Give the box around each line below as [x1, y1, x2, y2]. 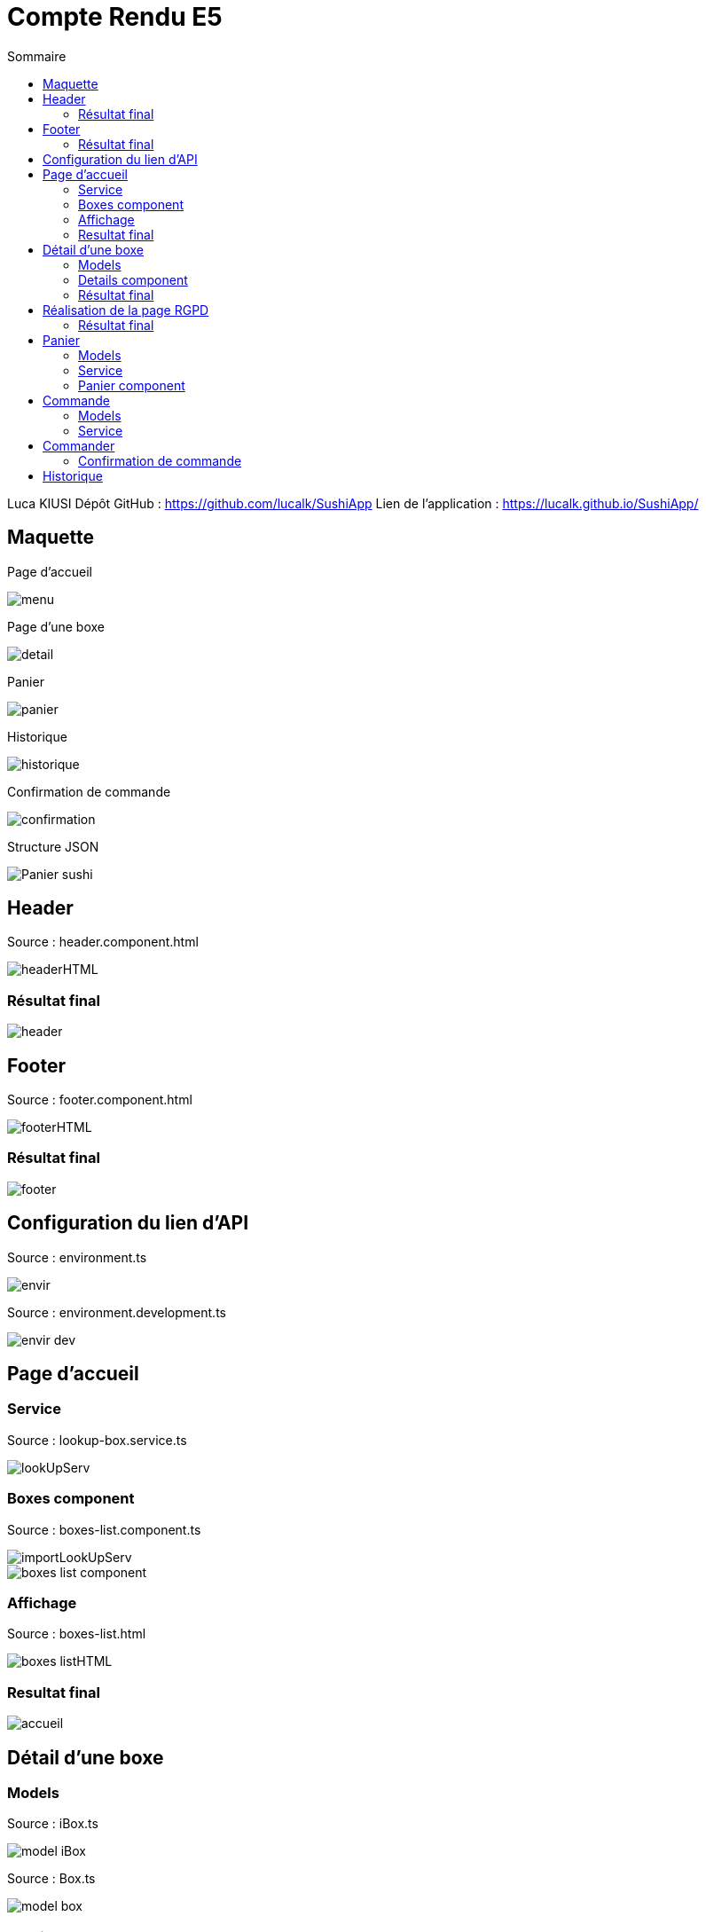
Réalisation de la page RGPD [43, 302, 209, 318]
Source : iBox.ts [7, 1816, 98, 1832]
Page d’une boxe [7, 618, 105, 634]
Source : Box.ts [7, 1871, 96, 1887]
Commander [43, 437, 115, 453]
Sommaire [7, 48, 67, 64]
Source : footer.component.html [7, 1092, 192, 1108]
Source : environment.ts [7, 1249, 147, 1265]
